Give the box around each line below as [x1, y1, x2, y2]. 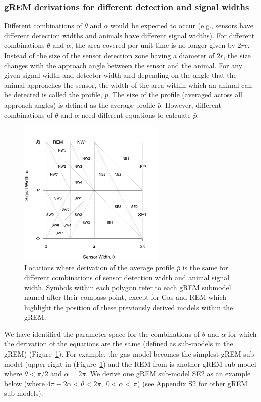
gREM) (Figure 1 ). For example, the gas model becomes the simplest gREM [4, 348, 241, 359]
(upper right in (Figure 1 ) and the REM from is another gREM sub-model [25, 358, 256, 369]
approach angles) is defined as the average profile [4, 99, 155, 110]
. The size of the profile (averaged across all [108, 89, 242, 100]
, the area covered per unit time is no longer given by [71, 40, 235, 51]
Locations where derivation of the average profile [24, 262, 175, 273]
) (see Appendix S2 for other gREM [137, 378, 248, 388]
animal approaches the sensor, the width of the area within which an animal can [4, 79, 252, 90]
